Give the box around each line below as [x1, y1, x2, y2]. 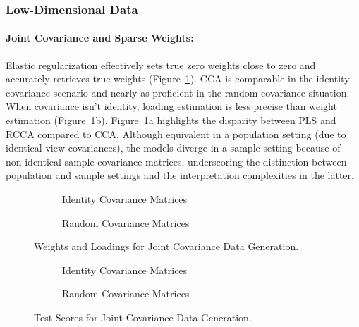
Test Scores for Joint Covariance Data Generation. [34, 309, 252, 324]
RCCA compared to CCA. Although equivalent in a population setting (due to [6, 126, 346, 141]
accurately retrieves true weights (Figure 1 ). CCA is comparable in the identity [6, 71, 350, 86]
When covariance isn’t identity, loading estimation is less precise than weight [6, 99, 337, 113]
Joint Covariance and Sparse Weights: [6, 30, 194, 45]
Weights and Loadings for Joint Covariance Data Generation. [34, 239, 299, 254]
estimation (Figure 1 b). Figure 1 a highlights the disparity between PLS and [6, 113, 336, 128]
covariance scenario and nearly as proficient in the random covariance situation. [6, 85, 350, 99]
